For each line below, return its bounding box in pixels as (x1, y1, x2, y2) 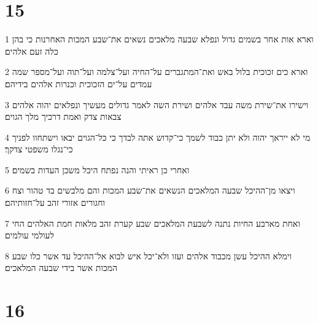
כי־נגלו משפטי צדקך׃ (5, 143, 73, 155)
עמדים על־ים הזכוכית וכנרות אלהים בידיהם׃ (5, 77, 152, 90)
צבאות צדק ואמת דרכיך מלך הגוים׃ (5, 110, 122, 123)
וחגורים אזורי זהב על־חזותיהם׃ (5, 196, 106, 209)
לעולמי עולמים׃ (5, 229, 54, 241)
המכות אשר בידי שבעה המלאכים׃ (5, 261, 118, 274)
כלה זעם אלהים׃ (5, 44, 58, 57)
